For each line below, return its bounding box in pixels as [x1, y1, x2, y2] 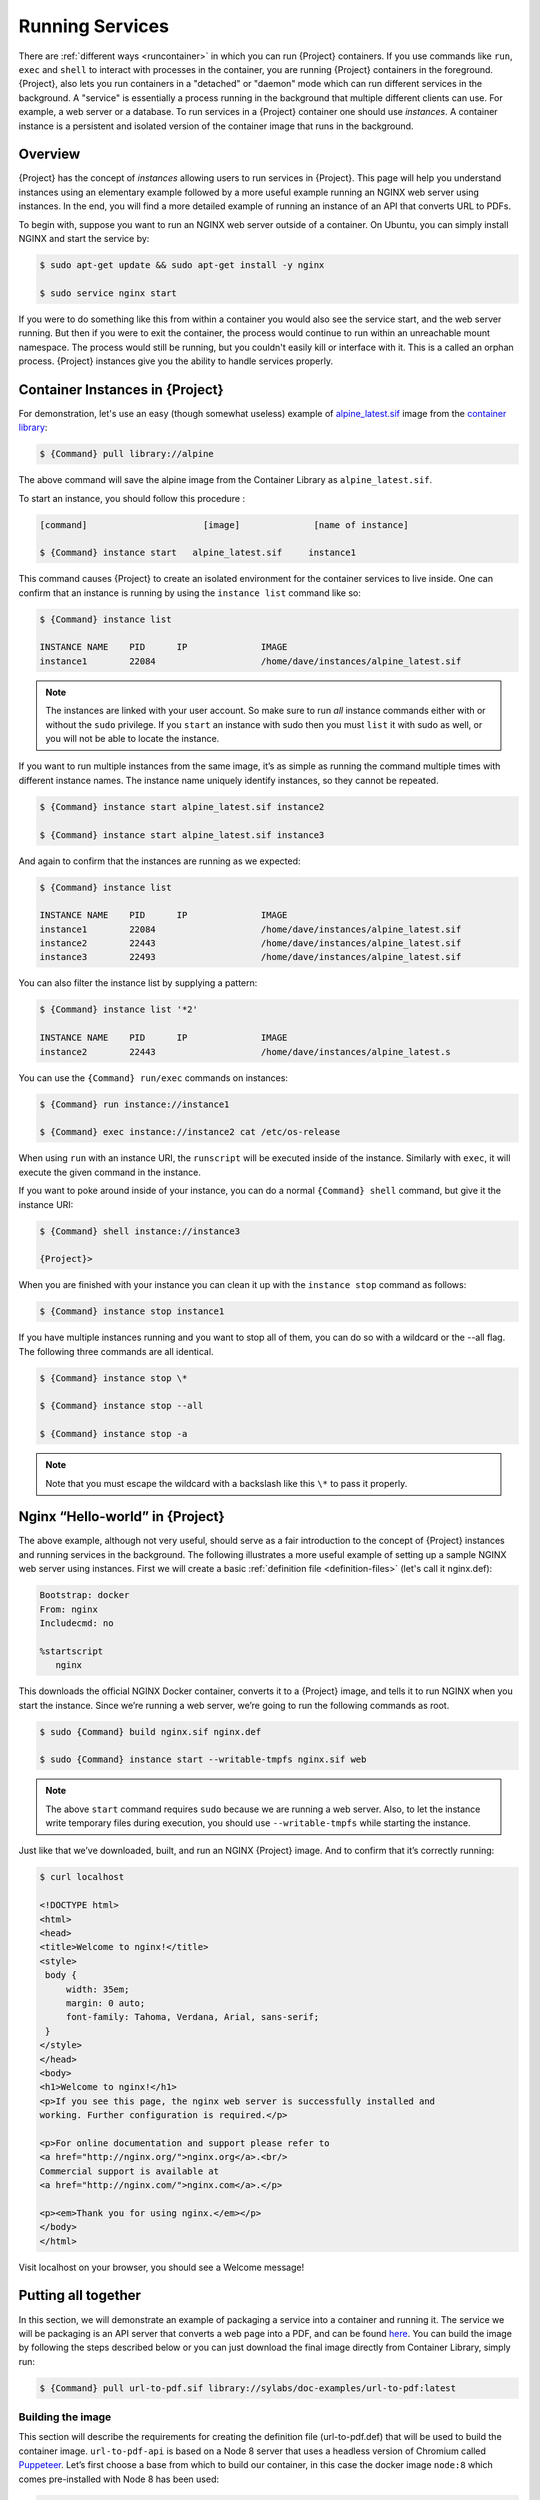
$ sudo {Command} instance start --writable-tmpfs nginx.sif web [39, 1754, 367, 1765]
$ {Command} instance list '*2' [39, 1004, 199, 1015]
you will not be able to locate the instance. [45, 733, 220, 744]
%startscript [39, 1645, 104, 1657]
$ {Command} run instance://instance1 [39, 1098, 230, 1110]
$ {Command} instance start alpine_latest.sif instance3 [39, 829, 325, 840]
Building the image [18, 2410, 112, 2424]
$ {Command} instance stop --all [39, 1400, 204, 1412]
